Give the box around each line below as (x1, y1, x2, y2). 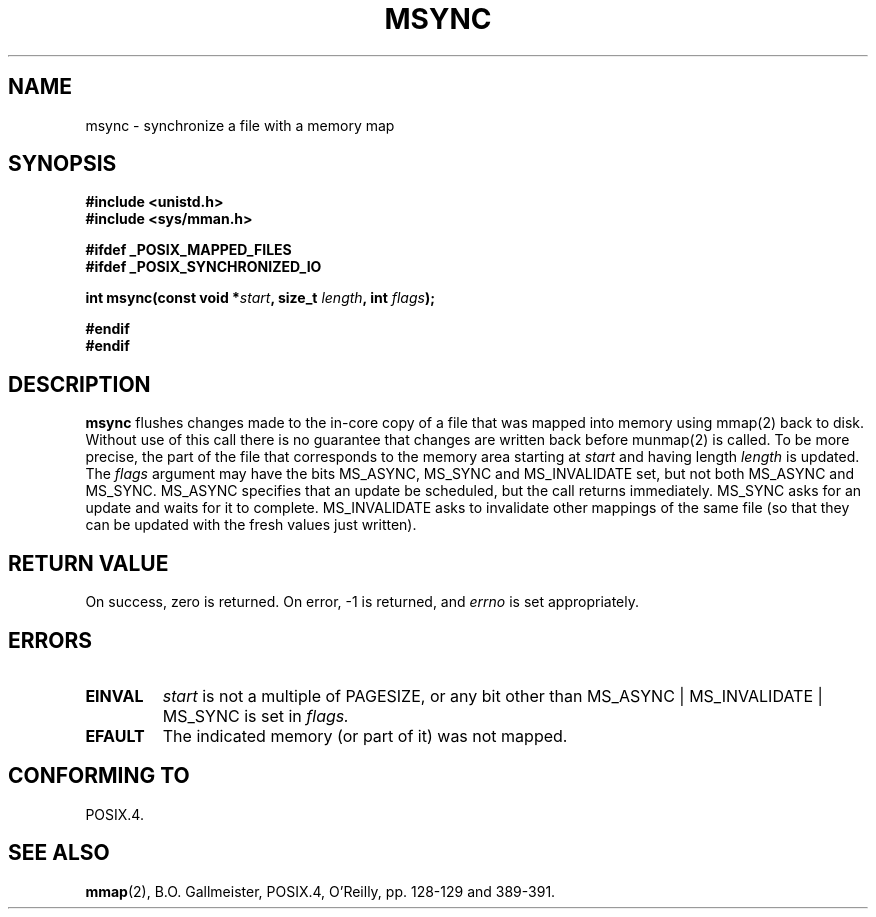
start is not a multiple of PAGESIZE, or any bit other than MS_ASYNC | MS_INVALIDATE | (162, 685, 823, 706)
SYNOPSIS (8, 151, 117, 177)
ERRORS (8, 627, 93, 653)
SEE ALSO (8, 840, 110, 866)
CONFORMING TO (8, 763, 190, 789)
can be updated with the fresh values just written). (85, 516, 417, 534)
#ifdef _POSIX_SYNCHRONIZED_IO (85, 258, 322, 276)
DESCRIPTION (8, 371, 151, 397)
